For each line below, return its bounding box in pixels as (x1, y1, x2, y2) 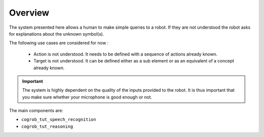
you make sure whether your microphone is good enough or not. (22, 94, 153, 100)
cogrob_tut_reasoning (21, 123, 73, 129)
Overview (9, 7, 49, 18)
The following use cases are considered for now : (9, 40, 109, 46)
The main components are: (9, 108, 64, 114)
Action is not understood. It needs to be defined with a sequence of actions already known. (33, 51, 218, 57)
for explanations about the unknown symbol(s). (9, 31, 105, 37)
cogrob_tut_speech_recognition (21, 117, 96, 122)
